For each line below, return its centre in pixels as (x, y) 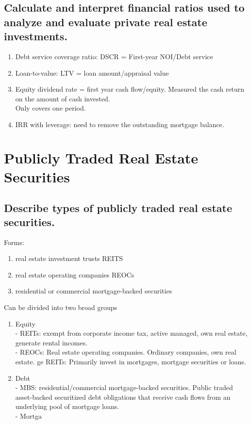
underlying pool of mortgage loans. (67, 406)
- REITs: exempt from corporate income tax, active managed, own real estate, (131, 333)
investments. (36, 36)
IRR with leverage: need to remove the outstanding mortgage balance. (120, 124)
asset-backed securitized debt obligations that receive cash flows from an (123, 397)
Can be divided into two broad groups (61, 307)
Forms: (14, 242)
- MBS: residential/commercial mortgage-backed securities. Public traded (124, 387)
